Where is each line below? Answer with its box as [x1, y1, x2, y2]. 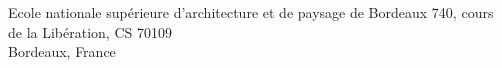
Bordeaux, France [8, 41, 116, 62]
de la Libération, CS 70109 [8, 21, 172, 42]
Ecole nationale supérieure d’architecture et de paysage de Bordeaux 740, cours [8, 2, 494, 22]
